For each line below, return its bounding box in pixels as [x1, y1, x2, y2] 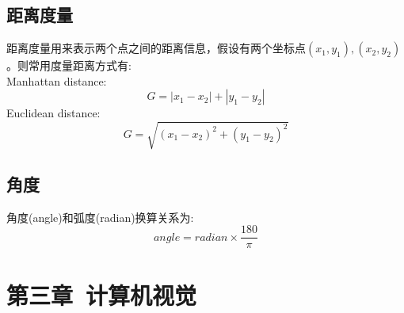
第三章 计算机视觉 [6, 278, 197, 311]
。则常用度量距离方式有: [6, 57, 131, 74]
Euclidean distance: [6, 105, 101, 121]
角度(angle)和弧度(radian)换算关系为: [6, 208, 194, 225]
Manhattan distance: [6, 72, 107, 89]
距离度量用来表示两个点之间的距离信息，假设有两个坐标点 [6, 40, 306, 56]
